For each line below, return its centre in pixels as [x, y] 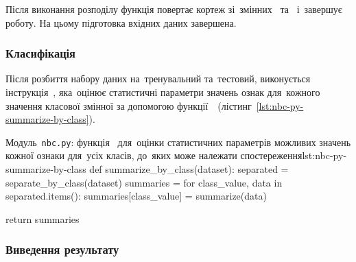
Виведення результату [62, 249]
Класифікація [40, 53]
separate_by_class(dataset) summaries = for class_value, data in [144, 182]
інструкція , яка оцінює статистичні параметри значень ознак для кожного [163, 92]
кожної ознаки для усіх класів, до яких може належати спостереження [154, 155]
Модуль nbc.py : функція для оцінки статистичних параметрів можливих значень [178, 142]
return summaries [43, 218]
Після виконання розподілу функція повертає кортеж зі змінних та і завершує [174, 9]
